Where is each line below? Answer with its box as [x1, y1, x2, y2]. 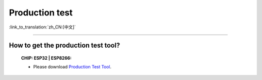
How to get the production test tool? [9, 41, 120, 50]
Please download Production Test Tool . [33, 64, 112, 70]
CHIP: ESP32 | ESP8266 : [21, 55, 72, 61]
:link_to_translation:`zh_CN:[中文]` [9, 24, 76, 30]
